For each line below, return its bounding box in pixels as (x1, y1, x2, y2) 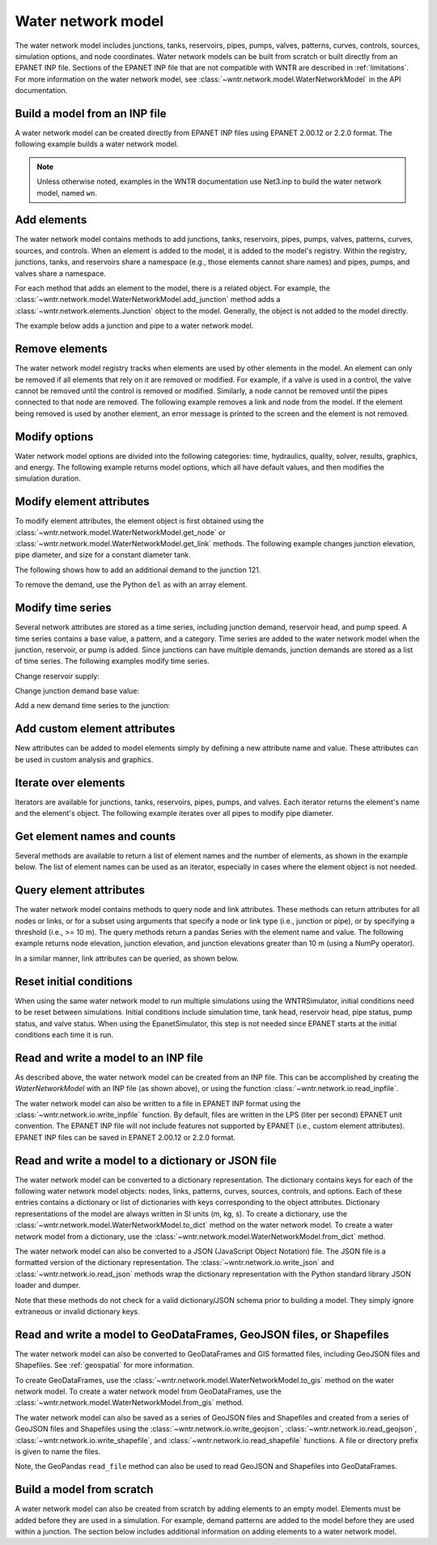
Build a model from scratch (15, 1483, 154, 1496)
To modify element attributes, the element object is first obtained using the (15, 516, 265, 526)
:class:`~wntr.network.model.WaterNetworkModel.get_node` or (15, 527, 226, 537)
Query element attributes (15, 883, 146, 898)
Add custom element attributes (15, 722, 176, 736)
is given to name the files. (15, 1447, 101, 1457)
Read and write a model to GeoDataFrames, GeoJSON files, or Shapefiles (15, 1327, 390, 1341)
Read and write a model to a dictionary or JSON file (15, 1153, 277, 1167)
